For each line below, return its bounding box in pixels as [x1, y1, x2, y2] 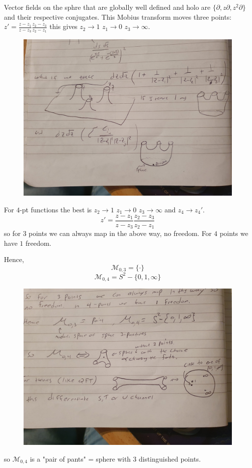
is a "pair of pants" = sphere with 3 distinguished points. [29, 453, 201, 464]
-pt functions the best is [20, 205, 92, 215]
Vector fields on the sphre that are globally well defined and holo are [4, 2, 211, 12]
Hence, [4, 254, 24, 264]
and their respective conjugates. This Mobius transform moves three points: [4, 11, 232, 22]
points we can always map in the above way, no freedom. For [28, 228, 212, 238]
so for [4, 228, 21, 238]
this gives [49, 21, 78, 31]
